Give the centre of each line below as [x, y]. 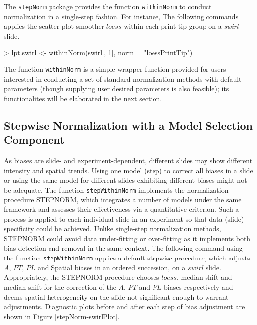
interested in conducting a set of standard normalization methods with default [123, 79]
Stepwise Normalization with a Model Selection [128, 125]
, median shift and [204, 277]
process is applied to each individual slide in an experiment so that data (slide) [124, 219]
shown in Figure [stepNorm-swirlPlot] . [62, 316]
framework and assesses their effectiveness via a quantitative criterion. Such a [122, 209]
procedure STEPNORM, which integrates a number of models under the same [123, 199]
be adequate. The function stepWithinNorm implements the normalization [116, 189]
